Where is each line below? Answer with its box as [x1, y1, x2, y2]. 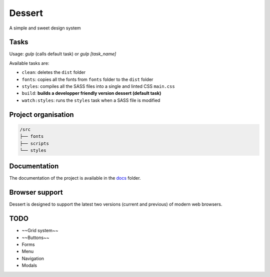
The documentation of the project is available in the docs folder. [9, 175, 141, 181]
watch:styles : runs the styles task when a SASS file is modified [21, 97, 160, 103]
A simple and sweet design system [9, 25, 81, 31]
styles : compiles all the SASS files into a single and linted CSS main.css [21, 83, 175, 89]
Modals [21, 263, 37, 269]
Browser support [9, 188, 63, 197]
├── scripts [19, 140, 49, 146]
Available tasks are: [9, 60, 49, 66]
